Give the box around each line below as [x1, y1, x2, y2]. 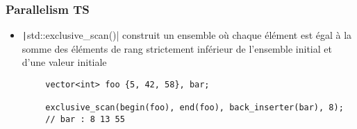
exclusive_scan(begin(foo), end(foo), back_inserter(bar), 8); [45, 103, 344, 113]
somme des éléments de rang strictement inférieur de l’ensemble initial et [22, 41, 332, 55]
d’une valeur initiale [22, 55, 107, 69]
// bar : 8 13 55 [45, 114, 125, 125]
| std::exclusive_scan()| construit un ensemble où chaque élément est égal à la [22, 28, 352, 42]
